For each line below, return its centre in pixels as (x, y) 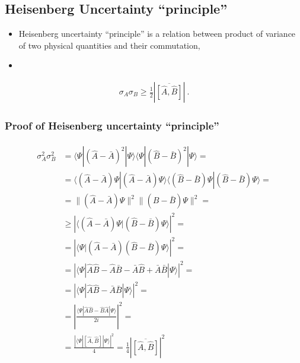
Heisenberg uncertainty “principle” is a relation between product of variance (157, 34)
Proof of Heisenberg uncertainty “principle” (112, 125)
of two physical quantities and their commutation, (109, 45)
